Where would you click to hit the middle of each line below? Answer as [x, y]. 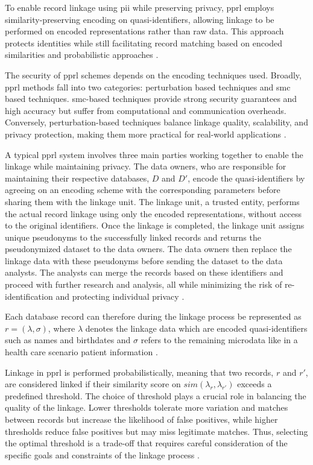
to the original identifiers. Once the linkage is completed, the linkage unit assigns [155, 225]
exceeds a [255, 384]
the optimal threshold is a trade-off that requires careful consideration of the [146, 443]
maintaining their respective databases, [77, 178]
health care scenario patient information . [81, 352]
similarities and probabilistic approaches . [82, 55]
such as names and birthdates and [68, 340]
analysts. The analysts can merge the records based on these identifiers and [144, 272]
